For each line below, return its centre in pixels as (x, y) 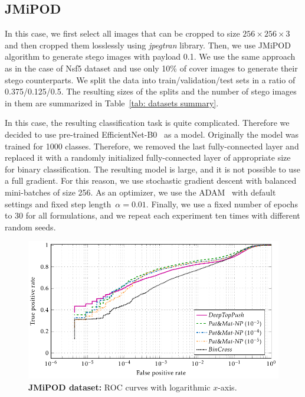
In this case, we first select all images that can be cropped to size (122, 33)
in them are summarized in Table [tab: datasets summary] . (112, 102)
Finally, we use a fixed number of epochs (224, 204)
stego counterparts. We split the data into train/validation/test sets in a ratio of (150, 79)
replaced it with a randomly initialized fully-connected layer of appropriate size (148, 157)
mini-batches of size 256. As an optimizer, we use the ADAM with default (140, 192)
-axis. (227, 387)
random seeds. (30, 227)
